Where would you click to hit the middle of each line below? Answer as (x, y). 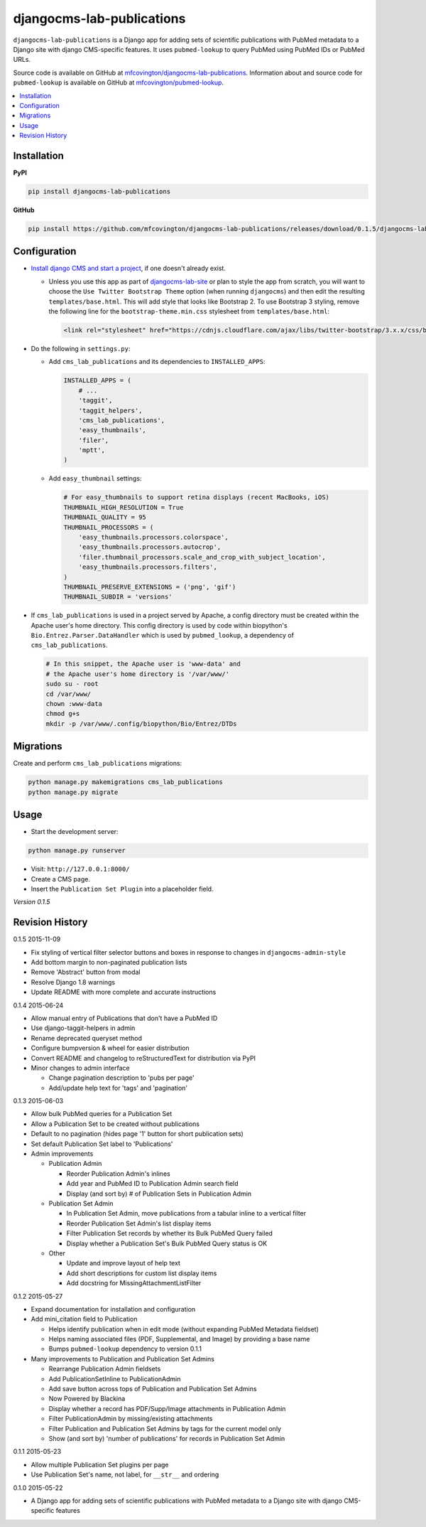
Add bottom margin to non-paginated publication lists (109, 963)
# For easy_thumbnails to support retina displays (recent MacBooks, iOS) (197, 497)
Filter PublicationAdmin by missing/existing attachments (131, 1419)
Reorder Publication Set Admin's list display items (139, 1223)
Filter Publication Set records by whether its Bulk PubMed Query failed (170, 1233)
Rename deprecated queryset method (86, 1038)
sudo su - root (72, 684)
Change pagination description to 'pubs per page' (121, 1078)
